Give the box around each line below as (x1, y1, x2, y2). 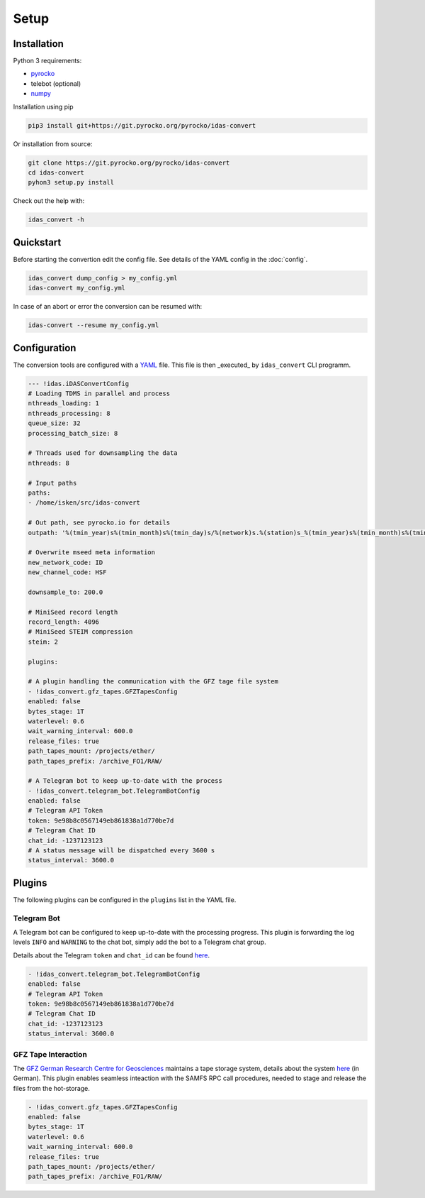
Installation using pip (13, 102, 74, 111)
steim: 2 (28, 637, 59, 646)
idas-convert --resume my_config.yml (28, 322, 159, 329)
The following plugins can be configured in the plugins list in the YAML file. (13, 895, 237, 904)
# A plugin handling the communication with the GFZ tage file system (28, 678, 279, 686)
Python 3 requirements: (13, 57, 82, 65)
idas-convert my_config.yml (28, 284, 125, 292)
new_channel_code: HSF (28, 568, 107, 576)
